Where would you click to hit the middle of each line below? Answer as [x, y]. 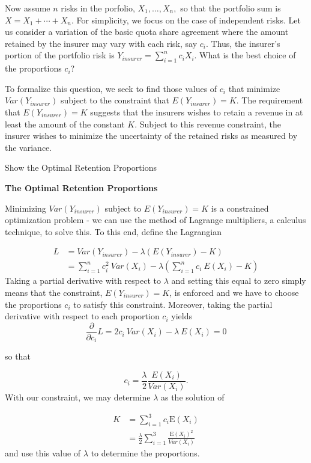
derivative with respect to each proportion [82, 316]
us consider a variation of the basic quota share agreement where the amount [147, 32]
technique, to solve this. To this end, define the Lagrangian [113, 231]
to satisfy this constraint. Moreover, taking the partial [173, 304]
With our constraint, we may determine [78, 397]
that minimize [254, 88]
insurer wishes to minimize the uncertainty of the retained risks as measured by [151, 136]
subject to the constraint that [115, 100]
